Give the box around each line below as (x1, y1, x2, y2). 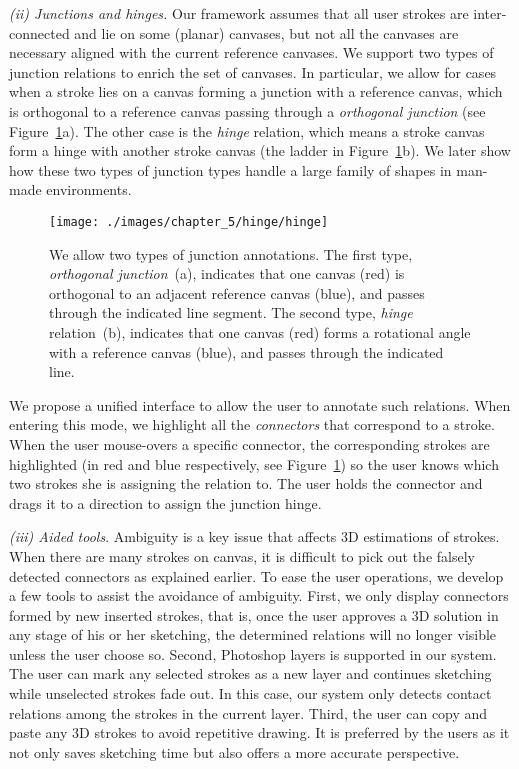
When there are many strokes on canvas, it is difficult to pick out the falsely (9, 545, 475, 566)
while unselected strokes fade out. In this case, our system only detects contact (9, 683, 492, 704)
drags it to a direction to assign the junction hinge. (9, 492, 322, 513)
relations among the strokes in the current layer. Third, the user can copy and (9, 702, 488, 723)
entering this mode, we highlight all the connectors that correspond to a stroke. (9, 414, 495, 435)
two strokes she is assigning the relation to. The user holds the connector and (9, 473, 483, 494)
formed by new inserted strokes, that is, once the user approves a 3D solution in (9, 604, 499, 625)
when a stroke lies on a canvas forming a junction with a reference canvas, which (9, 81, 503, 102)
